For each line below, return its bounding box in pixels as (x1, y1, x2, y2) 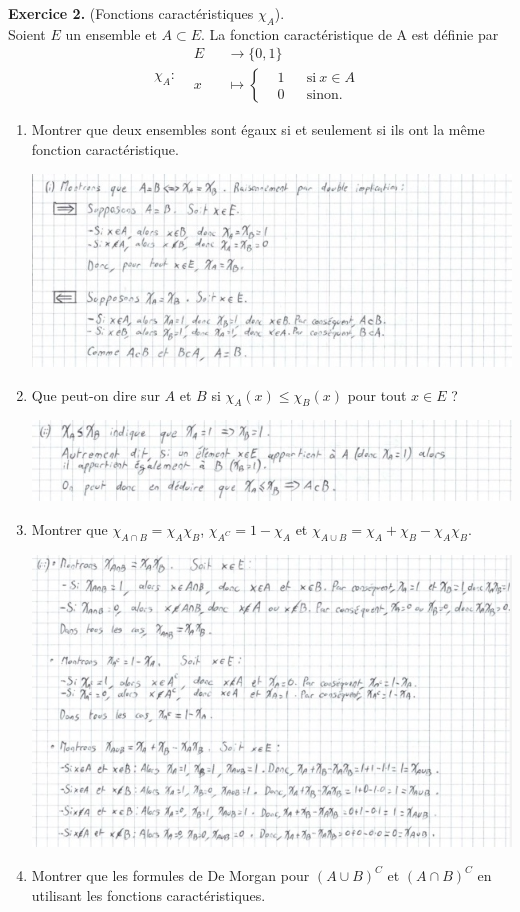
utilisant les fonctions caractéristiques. (31, 884, 266, 905)
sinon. (306, 88, 343, 103)
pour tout (347, 384, 407, 405)
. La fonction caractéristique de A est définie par (201, 23, 499, 44)
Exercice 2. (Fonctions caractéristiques (8, 3, 254, 23)
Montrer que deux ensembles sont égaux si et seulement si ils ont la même (31, 119, 485, 140)
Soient (8, 23, 46, 44)
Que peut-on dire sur (31, 384, 160, 405)
